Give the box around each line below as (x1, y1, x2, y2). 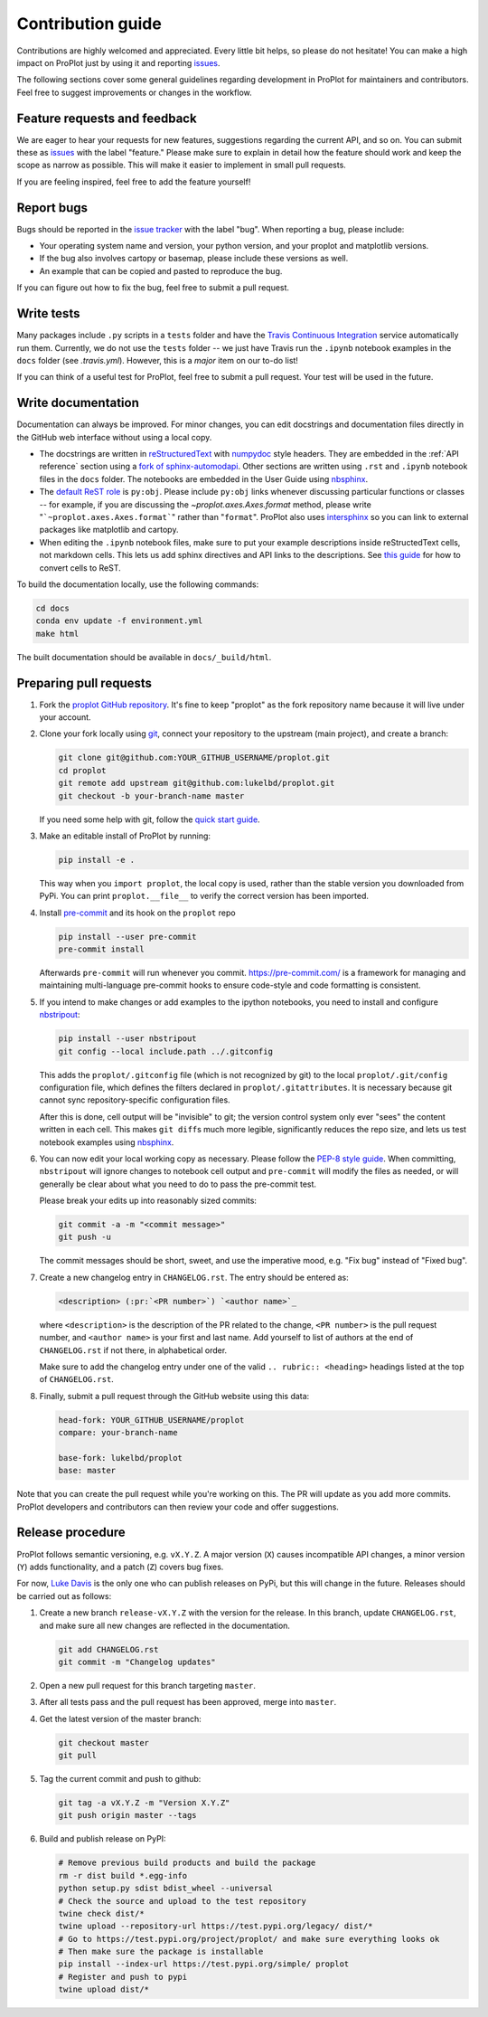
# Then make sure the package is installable (58, 1946, 264, 1957)
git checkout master (58, 1738, 149, 1747)
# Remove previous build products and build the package (58, 1858, 316, 1868)
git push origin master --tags (58, 1810, 198, 1821)
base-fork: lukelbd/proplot (58, 1453, 183, 1463)
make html (35, 629, 80, 639)
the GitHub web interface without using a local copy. (16, 431, 212, 442)
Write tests (16, 306, 80, 321)
